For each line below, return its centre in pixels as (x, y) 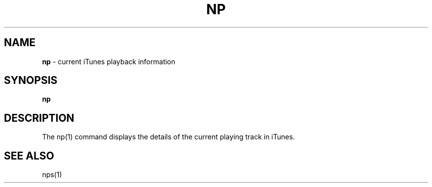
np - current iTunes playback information (109, 61)
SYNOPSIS (31, 80)
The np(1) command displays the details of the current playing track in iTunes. (168, 137)
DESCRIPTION (39, 118)
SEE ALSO (29, 156)
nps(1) (52, 175)
